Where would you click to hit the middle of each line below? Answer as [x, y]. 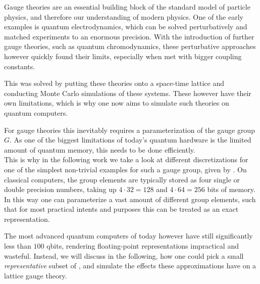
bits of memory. [231, 189]
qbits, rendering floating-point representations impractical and [143, 246]
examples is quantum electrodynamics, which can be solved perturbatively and [126, 27]
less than [18, 246]
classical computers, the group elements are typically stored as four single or [122, 179]
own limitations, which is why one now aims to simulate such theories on [117, 103]
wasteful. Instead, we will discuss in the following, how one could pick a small [124, 255]
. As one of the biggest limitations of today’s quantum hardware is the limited [131, 140]
